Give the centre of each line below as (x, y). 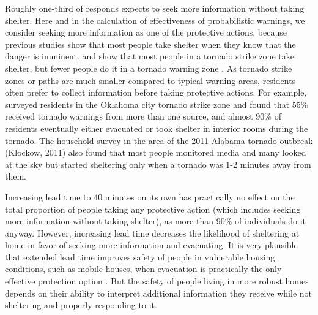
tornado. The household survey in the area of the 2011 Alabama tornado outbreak (159, 140)
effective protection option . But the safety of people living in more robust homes (157, 281)
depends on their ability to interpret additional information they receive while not (158, 293)
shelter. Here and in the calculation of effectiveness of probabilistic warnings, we (155, 20)
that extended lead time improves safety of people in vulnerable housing (140, 256)
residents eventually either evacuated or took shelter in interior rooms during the (157, 128)
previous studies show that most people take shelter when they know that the (150, 44)
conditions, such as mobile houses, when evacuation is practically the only (143, 269)
